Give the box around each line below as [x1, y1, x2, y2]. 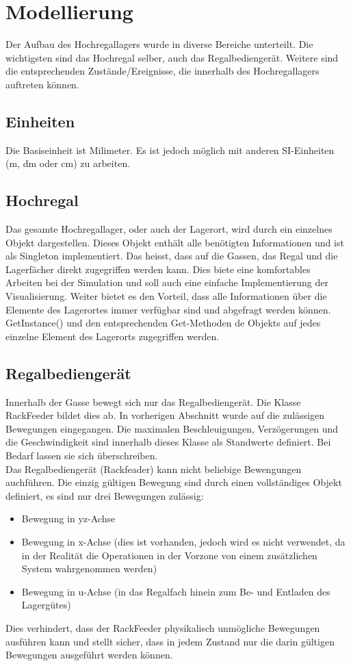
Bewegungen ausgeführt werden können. [5, 648, 173, 662]
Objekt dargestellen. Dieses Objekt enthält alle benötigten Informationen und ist [5, 235, 344, 249]
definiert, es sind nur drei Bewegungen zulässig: [5, 488, 204, 502]
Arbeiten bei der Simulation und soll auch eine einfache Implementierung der [5, 275, 328, 290]
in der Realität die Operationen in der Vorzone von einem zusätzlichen [21, 548, 317, 562]
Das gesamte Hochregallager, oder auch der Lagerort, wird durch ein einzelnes [5, 222, 333, 236]
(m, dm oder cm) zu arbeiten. [5, 156, 131, 170]
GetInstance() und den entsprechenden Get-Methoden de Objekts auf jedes [5, 316, 321, 330]
